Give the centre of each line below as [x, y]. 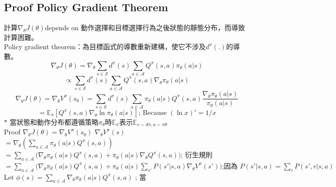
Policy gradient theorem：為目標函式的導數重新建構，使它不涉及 [105, 47]
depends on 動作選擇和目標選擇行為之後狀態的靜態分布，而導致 [145, 28]
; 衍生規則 [197, 156]
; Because [153, 113]
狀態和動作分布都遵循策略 [57, 122]
